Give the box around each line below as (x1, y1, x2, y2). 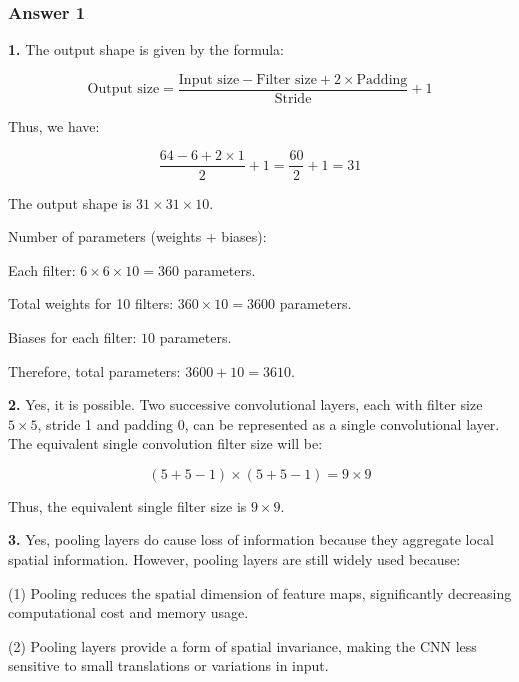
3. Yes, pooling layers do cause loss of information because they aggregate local (8, 529, 494, 550)
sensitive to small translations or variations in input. (8, 655, 329, 676)
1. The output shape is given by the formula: (8, 39, 285, 60)
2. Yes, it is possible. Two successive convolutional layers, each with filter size (8, 394, 483, 415)
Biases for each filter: (8, 326, 137, 347)
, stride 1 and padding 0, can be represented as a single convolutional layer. (37, 413, 500, 434)
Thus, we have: (8, 115, 100, 136)
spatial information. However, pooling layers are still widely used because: (8, 549, 461, 570)
